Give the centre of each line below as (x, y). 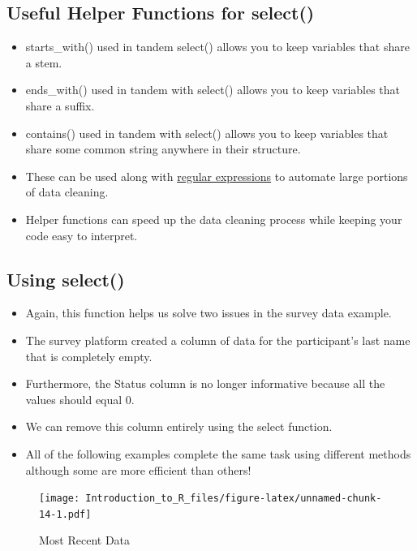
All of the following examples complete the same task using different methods (218, 453)
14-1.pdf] (65, 514)
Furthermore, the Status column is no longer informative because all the (205, 383)
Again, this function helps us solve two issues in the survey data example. (208, 313)
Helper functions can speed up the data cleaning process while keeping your (214, 219)
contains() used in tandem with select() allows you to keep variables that (207, 133)
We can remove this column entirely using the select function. (179, 426)
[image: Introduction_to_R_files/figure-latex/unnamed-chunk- (211, 499)
